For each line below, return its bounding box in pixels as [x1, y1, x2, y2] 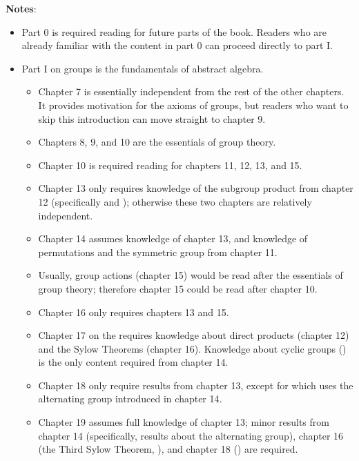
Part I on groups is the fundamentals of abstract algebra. [21, 61, 264, 75]
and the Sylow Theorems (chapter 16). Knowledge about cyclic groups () [38, 341, 347, 355]
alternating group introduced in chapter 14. [38, 391, 222, 406]
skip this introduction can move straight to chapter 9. [38, 111, 266, 126]
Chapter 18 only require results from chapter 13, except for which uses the [38, 377, 353, 392]
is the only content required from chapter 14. [38, 355, 229, 369]
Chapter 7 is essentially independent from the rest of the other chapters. [38, 84, 345, 99]
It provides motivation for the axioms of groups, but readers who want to [38, 97, 349, 112]
